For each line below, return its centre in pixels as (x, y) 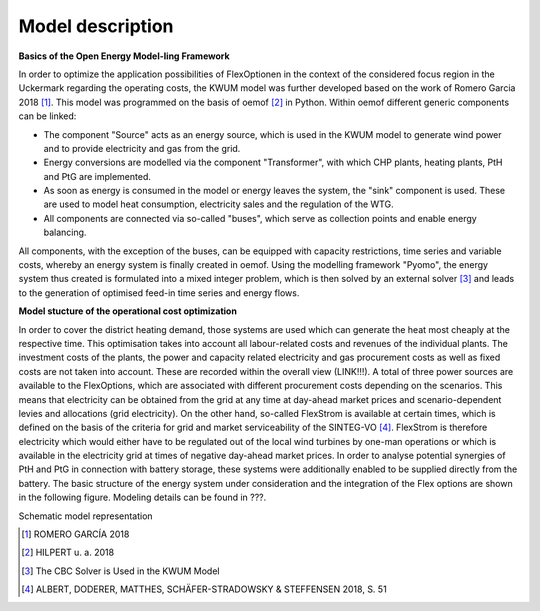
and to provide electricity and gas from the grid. (142, 148)
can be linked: (47, 116)
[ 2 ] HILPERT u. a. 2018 (68, 552)
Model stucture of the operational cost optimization (127, 311)
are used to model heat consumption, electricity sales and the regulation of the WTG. (218, 204)
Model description (96, 26)
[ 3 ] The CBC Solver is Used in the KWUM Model (120, 571)
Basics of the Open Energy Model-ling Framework (124, 56)
